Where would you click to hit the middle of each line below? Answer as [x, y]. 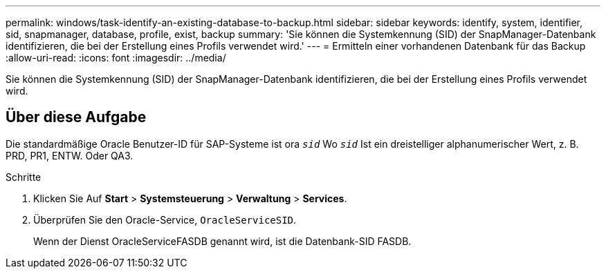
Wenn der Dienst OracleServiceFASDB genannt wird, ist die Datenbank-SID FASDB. [222, 241]
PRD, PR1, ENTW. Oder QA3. [70, 155]
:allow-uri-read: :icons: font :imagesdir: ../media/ [116, 58]
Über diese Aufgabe [76, 117]
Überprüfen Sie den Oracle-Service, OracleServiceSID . [165, 219]
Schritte [24, 177]
